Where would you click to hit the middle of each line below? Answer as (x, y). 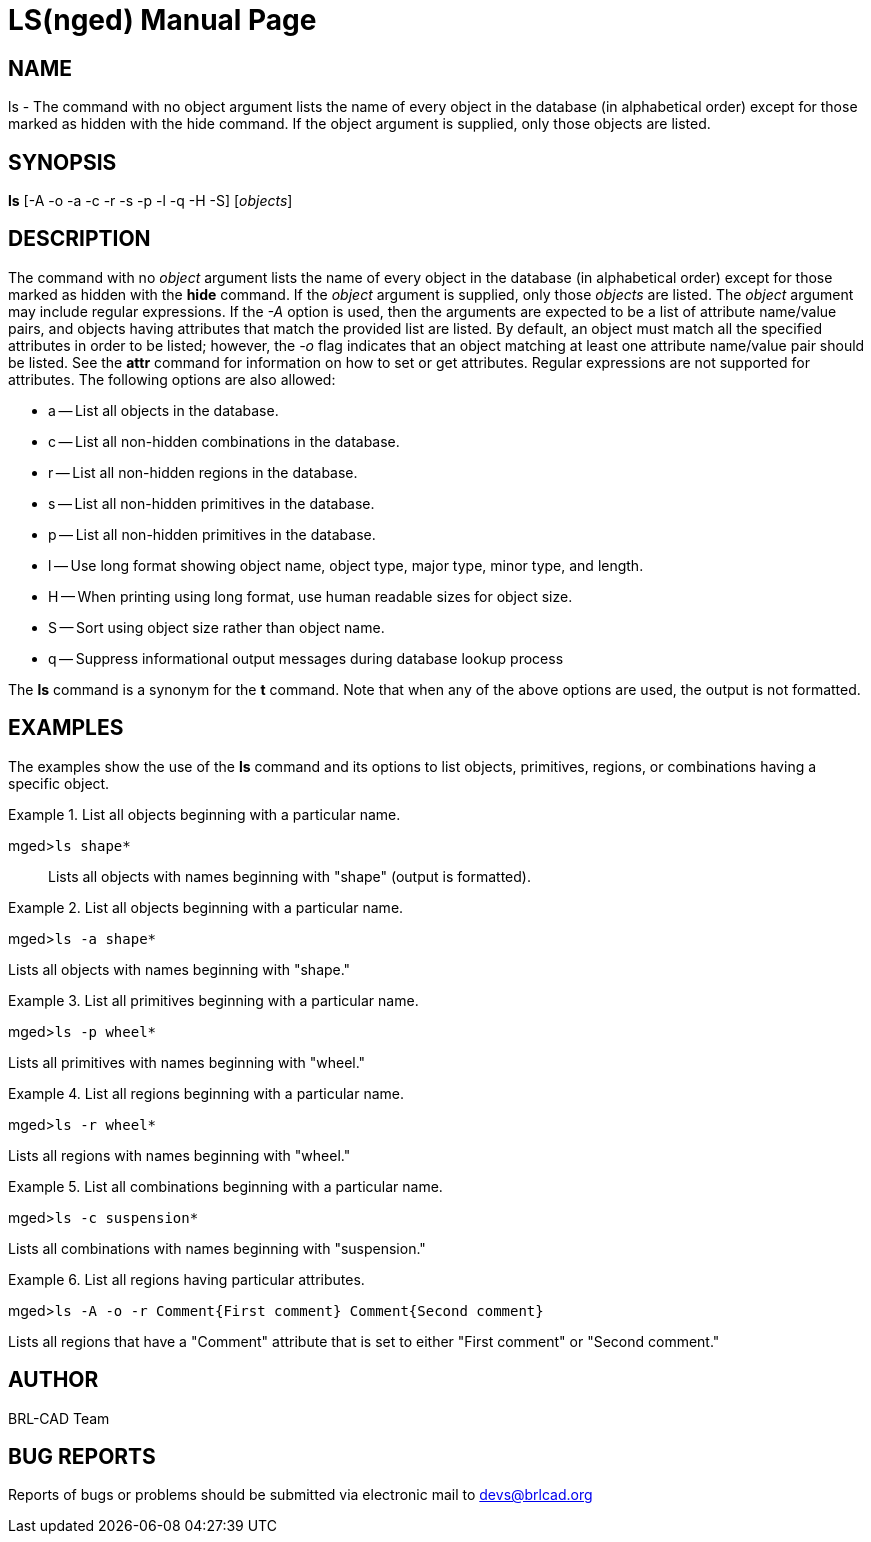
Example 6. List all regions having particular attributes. (186, 1279)
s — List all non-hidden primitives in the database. (211, 503)
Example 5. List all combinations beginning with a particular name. (225, 1186)
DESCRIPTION (79, 239)
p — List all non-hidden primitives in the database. (212, 534)
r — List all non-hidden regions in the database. (203, 472)
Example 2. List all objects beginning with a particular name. (206, 907)
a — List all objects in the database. (163, 410)
